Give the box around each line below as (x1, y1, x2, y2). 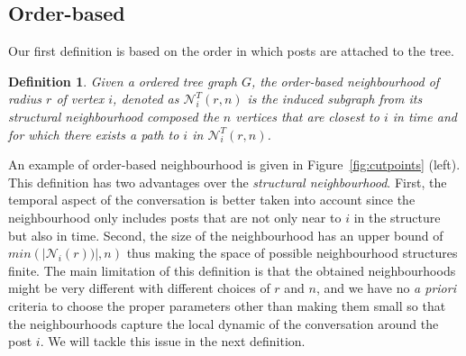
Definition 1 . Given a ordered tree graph (8, 71, 237, 90)
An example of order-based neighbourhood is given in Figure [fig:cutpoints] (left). (8, 155, 461, 174)
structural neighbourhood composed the (8, 106, 219, 125)
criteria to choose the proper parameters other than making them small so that (8, 296, 446, 315)
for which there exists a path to (8, 124, 179, 143)
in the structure (353, 207, 441, 226)
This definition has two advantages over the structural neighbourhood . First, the (8, 172, 447, 191)
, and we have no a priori (315, 278, 456, 297)
